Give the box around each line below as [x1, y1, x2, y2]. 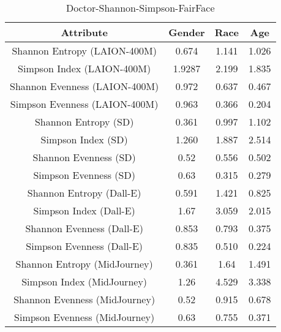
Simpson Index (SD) [40, 132, 128, 146]
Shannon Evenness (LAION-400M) [10, 79, 159, 93]
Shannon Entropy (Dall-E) [27, 186, 141, 200]
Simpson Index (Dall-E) [33, 203, 135, 217]
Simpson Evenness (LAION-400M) [10, 97, 159, 111]
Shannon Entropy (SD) [34, 115, 134, 129]
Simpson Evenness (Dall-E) [26, 239, 143, 253]
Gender [168, 25, 205, 39]
